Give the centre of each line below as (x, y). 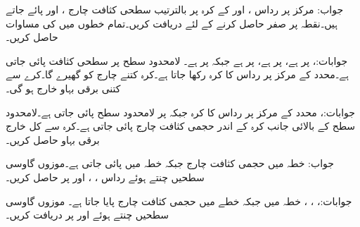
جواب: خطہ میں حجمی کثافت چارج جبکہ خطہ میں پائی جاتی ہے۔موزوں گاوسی (170, 163)
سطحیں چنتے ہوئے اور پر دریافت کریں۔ (87, 215)
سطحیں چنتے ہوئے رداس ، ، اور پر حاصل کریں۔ (105, 177)
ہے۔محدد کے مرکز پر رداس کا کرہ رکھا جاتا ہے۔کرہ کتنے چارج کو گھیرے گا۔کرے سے (177, 74)
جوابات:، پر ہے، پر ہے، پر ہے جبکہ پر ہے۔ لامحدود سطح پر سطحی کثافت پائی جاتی (177, 60)
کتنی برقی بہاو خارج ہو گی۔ (63, 88)
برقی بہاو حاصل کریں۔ (53, 139)
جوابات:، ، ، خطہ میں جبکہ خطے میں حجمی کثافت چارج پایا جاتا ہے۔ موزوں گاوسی (179, 201)
